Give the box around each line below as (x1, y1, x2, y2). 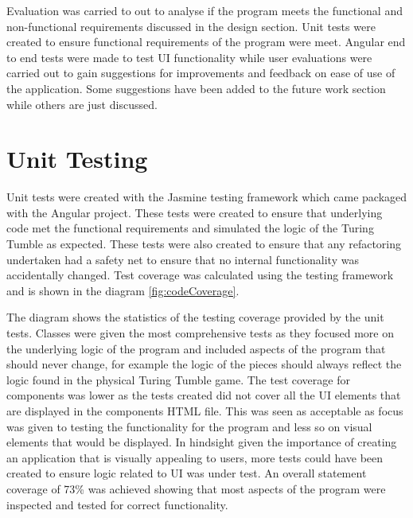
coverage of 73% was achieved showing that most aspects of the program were (6, 480, 386, 497)
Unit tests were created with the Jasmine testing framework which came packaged (6, 189, 407, 205)
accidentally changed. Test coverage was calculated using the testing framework (6, 267, 394, 283)
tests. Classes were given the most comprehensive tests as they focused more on (6, 325, 394, 341)
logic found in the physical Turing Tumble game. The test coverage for (6, 371, 350, 388)
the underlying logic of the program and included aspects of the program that (6, 340, 386, 356)
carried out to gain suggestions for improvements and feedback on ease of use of (6, 64, 395, 81)
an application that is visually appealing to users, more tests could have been (6, 449, 384, 465)
